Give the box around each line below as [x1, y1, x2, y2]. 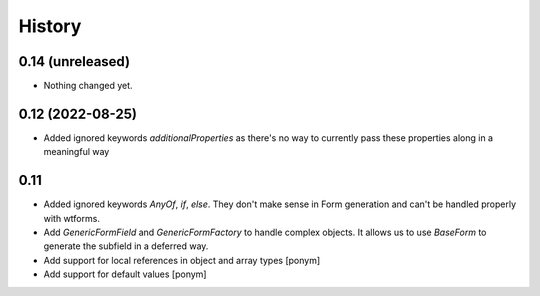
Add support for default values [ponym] [43, 268, 207, 280]
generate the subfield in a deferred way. [43, 240, 209, 252]
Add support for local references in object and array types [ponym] [43, 254, 321, 266]
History [18, 15, 82, 37]
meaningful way [43, 146, 110, 158]
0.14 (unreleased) [18, 53, 130, 70]
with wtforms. [43, 212, 100, 224]
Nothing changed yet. [43, 80, 134, 92]
